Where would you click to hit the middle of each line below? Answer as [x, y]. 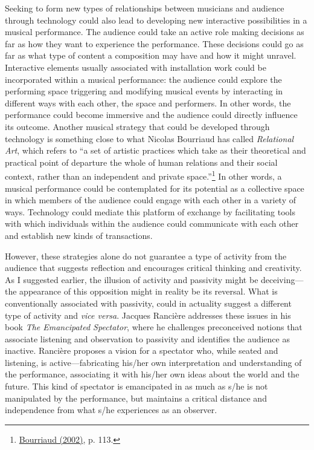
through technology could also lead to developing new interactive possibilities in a [156, 20]
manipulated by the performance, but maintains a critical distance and [136, 398]
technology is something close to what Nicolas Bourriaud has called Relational [149, 138]
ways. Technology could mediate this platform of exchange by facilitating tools [150, 211]
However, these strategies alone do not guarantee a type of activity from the [146, 256]
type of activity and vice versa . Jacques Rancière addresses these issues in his [148, 315]
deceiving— [282, 279]
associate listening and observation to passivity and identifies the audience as [147, 338]
